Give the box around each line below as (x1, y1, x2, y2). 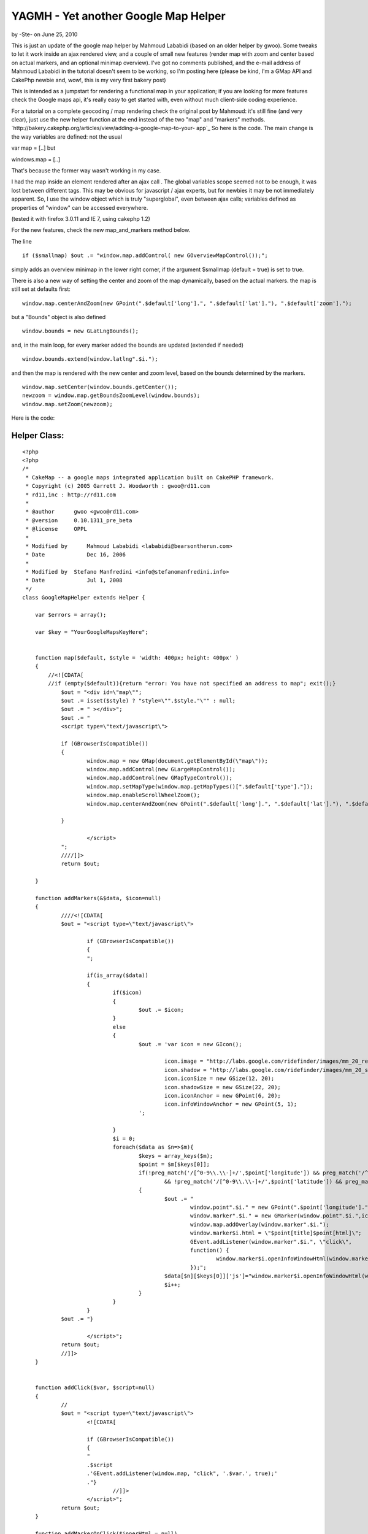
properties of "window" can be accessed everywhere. (11, 204, 148, 211)
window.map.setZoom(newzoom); (22, 401, 113, 407)
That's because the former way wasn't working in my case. (11, 167, 161, 174)
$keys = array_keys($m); (138, 1152, 213, 1159)
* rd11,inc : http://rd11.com (25, 491, 117, 498)
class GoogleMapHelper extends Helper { (22, 594, 145, 601)
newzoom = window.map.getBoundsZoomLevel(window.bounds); (22, 392, 201, 399)
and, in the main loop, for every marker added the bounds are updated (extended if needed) (11, 341, 244, 349)
